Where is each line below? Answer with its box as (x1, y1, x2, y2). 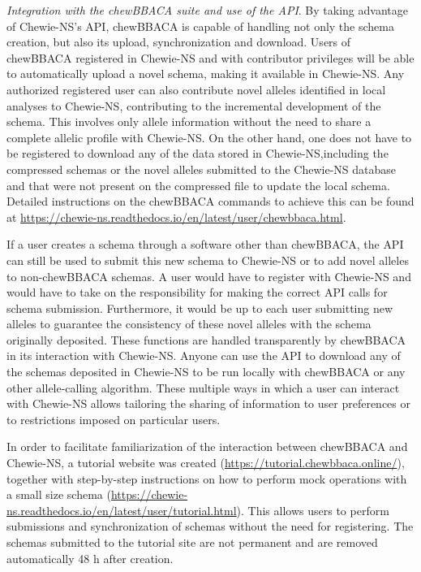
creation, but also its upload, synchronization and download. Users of (6, 33, 351, 50)
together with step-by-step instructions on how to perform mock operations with (6, 470, 407, 487)
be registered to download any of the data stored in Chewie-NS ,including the (6, 145, 389, 162)
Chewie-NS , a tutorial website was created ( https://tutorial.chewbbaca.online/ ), (6, 454, 405, 471)
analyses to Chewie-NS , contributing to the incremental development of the (6, 97, 381, 114)
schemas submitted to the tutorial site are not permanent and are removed (6, 534, 378, 550)
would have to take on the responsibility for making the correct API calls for (6, 284, 388, 301)
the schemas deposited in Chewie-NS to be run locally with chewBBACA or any (6, 363, 406, 380)
